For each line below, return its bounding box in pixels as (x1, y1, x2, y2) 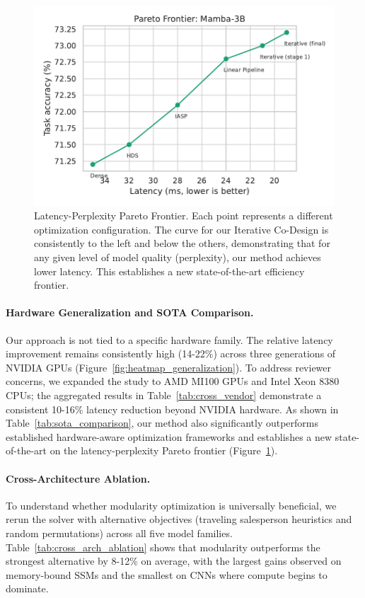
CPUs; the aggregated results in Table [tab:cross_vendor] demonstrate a (6, 387, 322, 402)
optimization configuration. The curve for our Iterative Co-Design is (34, 222, 329, 236)
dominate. (6, 581, 49, 596)
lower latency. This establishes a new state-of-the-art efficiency (34, 263, 305, 278)
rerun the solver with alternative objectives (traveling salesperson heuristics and (6, 512, 352, 527)
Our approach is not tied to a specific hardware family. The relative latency (6, 332, 333, 347)
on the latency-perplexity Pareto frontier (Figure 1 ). (50, 443, 278, 458)
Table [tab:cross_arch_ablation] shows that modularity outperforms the (6, 539, 320, 554)
